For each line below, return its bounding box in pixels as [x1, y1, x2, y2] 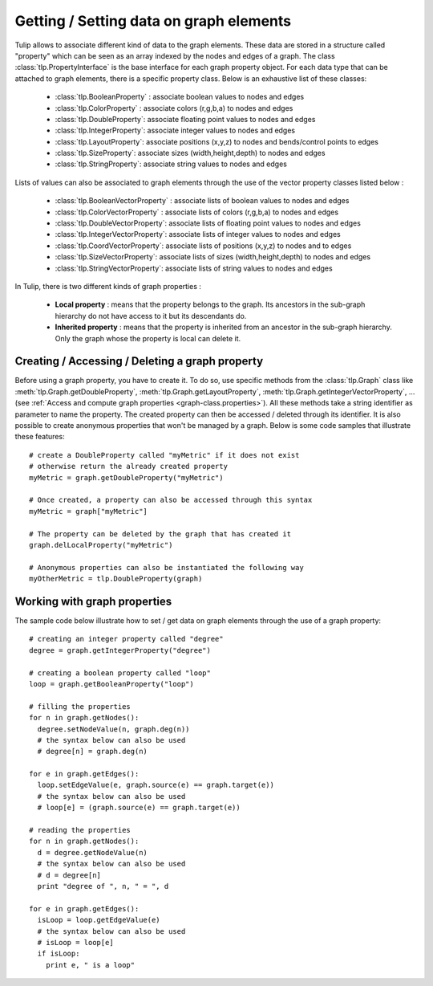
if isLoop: [37, 949, 80, 959]
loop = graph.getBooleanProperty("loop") [29, 679, 194, 688]
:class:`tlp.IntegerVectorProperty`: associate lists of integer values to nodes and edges [55, 230, 341, 239]
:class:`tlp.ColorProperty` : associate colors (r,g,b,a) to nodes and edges [55, 103, 293, 112]
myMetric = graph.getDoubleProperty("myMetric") [29, 473, 224, 482]
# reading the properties [29, 825, 132, 835]
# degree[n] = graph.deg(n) [37, 747, 148, 756]
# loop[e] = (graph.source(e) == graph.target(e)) [37, 803, 241, 813]
